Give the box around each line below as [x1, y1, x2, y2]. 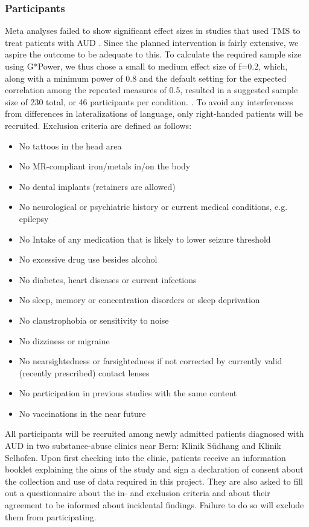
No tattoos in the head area [19, 139, 122, 152]
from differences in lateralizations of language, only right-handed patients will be [5, 107, 303, 120]
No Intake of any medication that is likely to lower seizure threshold [19, 232, 271, 245]
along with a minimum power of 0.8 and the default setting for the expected [5, 71, 287, 84]
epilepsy [19, 212, 49, 224]
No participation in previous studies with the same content [19, 387, 237, 399]
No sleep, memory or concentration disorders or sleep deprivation [19, 293, 260, 306]
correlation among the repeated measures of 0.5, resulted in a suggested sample [5, 83, 298, 96]
